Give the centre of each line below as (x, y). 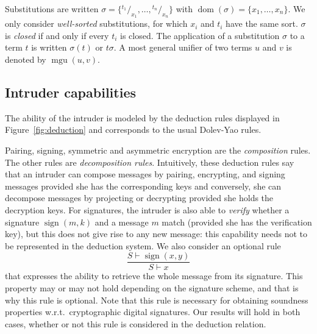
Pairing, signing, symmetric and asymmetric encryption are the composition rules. (158, 150)
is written (49, 47)
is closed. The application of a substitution (200, 35)
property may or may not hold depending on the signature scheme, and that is (152, 287)
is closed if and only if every (57, 35)
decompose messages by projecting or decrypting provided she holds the (139, 198)
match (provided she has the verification (237, 222)
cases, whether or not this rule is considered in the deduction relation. (136, 323)
